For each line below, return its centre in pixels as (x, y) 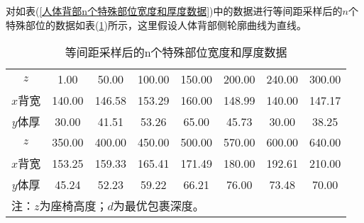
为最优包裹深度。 (159, 206)
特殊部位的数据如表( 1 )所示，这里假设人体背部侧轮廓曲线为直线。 (156, 24)
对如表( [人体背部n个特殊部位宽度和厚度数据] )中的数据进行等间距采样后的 (174, 11)
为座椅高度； (73, 206)
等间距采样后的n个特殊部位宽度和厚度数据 (176, 52)
